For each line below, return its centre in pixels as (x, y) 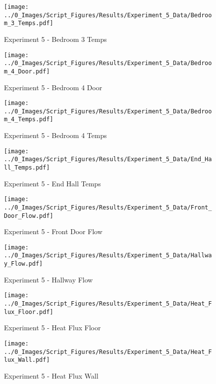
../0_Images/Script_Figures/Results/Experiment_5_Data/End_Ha (108, 159)
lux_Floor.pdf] (29, 312)
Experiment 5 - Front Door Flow (53, 231)
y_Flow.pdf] (23, 264)
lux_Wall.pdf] (27, 360)
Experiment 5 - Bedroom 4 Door (53, 87)
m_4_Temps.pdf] (29, 120)
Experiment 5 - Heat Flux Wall (51, 375)
